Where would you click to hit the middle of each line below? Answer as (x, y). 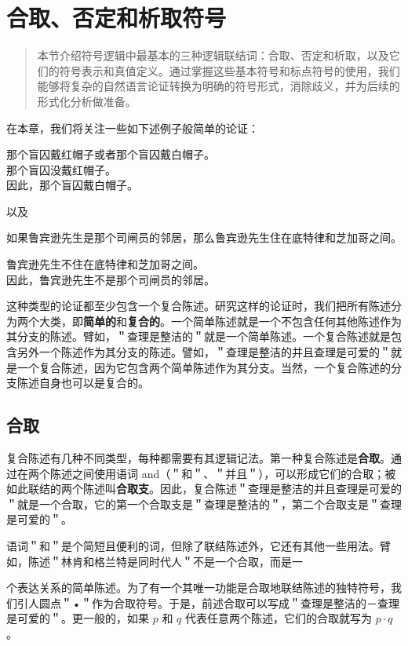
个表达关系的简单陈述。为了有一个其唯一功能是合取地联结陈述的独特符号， (199, 588)
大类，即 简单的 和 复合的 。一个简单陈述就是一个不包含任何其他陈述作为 (220, 321)
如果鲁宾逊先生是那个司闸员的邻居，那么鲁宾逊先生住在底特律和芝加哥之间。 (204, 237)
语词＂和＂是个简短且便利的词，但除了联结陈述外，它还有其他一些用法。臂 (199, 545)
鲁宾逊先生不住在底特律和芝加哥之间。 (105, 264)
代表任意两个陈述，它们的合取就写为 (278, 618)
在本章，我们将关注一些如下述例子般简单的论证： (133, 128)
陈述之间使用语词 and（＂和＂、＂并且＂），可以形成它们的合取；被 (223, 473)
